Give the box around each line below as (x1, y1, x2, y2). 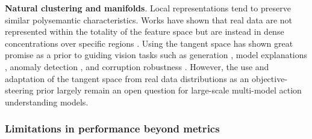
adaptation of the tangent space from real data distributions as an (5, 72, 249, 84)
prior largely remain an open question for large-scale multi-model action (36, 84, 302, 96)
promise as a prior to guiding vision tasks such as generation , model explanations (5, 49, 308, 61)
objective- (251, 72, 288, 84)
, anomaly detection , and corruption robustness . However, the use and (5, 60, 269, 72)
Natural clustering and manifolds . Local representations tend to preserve (5, 2, 291, 14)
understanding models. (5, 95, 89, 108)
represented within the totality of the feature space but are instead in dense (5, 25, 284, 38)
